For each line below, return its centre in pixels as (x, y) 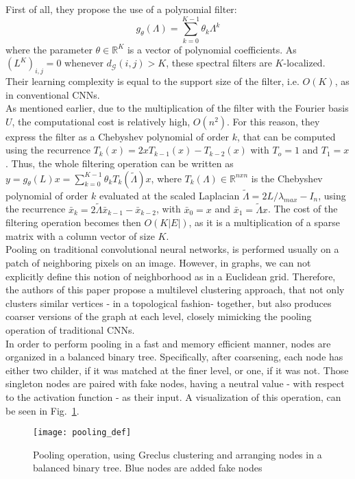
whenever (84, 63)
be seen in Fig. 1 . (42, 410)
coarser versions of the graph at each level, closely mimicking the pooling (159, 316)
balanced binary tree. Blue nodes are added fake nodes (148, 468)
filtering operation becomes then (73, 222)
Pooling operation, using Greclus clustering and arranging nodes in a (177, 454)
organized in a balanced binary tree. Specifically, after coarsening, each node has (174, 357)
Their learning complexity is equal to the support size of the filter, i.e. (152, 81)
